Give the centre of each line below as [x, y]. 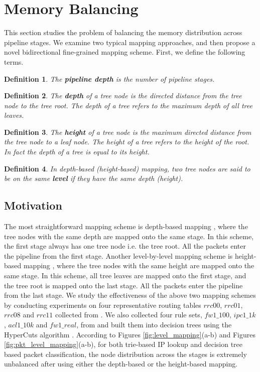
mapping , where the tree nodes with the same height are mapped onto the [139, 265]
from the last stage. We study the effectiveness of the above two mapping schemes [130, 295]
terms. [14, 61]
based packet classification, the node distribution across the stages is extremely [125, 354]
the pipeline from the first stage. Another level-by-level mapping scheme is [118, 255]
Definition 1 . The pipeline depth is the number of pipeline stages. [109, 78]
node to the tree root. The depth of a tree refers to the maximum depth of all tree [128, 105]
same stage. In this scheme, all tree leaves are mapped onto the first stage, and [125, 275]
